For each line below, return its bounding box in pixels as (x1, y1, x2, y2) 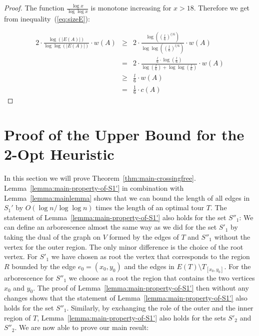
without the (214, 231, 250, 242)
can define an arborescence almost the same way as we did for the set (4, 222, 217, 232)
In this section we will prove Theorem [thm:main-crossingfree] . (4, 173, 196, 183)
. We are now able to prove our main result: (14, 322, 149, 333)
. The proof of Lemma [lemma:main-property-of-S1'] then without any (33, 282, 249, 293)
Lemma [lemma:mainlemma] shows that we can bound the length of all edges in (4, 192, 250, 203)
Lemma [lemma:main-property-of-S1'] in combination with (4, 182, 184, 193)
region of (4, 312, 31, 323)
